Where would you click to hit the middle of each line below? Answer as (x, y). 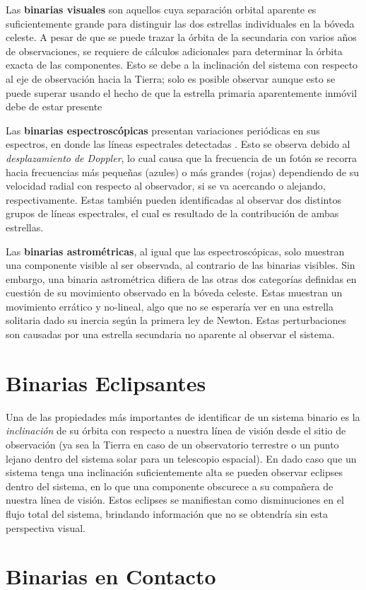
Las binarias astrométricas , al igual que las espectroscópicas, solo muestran (175, 251)
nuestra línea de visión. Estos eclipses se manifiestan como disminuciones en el (175, 500)
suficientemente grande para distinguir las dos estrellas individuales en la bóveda (180, 23)
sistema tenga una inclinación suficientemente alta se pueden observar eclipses (174, 472)
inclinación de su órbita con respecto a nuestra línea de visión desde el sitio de (176, 430)
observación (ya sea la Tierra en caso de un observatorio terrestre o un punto (172, 444)
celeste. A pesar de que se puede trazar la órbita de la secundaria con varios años (181, 37)
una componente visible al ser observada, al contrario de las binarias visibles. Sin (181, 265)
